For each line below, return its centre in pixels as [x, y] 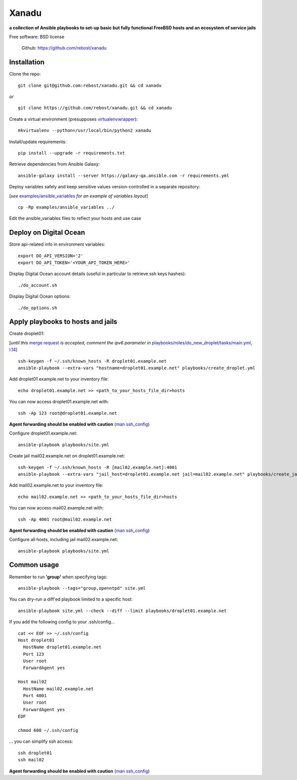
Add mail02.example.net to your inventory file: [56, 485]
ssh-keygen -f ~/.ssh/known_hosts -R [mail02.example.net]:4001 [98, 467]
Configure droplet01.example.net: [43, 433]
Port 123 [34, 654]
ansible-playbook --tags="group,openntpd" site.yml [82, 588]
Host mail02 [32, 682]
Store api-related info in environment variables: [57, 244]
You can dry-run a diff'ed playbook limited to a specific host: [71, 599]
